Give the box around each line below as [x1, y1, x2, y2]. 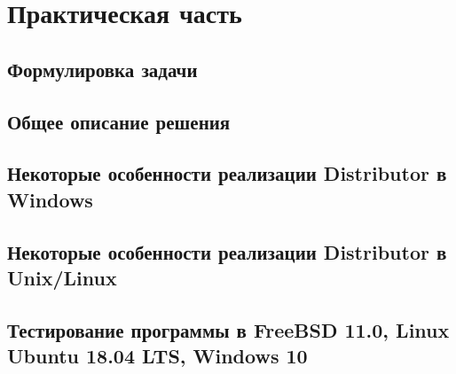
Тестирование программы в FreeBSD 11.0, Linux [7, 316, 450, 343]
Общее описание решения [7, 107, 231, 135]
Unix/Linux [7, 263, 117, 291]
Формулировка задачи [7, 55, 198, 82]
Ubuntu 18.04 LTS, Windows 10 [7, 342, 308, 370]
